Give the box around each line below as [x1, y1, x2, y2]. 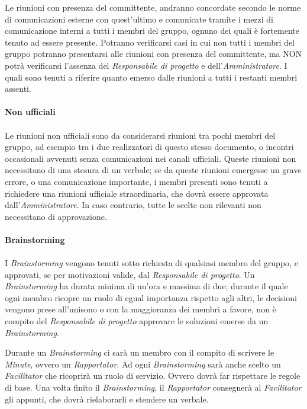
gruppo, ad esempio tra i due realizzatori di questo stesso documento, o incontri [5, 140, 294, 153]
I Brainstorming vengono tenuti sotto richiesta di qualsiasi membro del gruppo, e [5, 257, 298, 269]
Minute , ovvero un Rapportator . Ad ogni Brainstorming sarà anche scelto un [5, 357, 281, 370]
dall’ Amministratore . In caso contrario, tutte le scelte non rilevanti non [5, 199, 261, 211]
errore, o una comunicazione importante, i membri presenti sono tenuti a [5, 175, 268, 187]
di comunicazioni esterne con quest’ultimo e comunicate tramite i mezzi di [5, 12, 274, 25]
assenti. [5, 82, 31, 95]
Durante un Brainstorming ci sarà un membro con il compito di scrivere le [5, 346, 274, 359]
